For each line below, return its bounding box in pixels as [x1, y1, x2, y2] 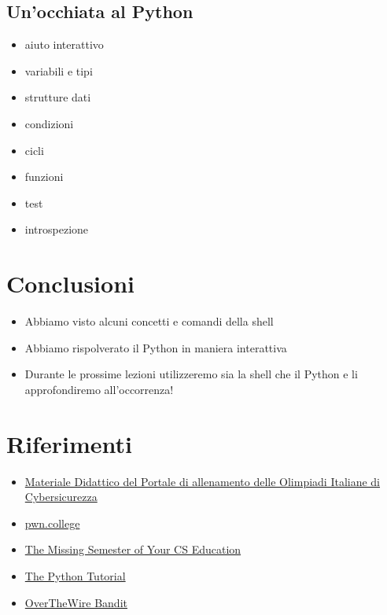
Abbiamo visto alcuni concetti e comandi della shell [24, 313, 274, 330]
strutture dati [24, 89, 91, 105]
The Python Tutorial [24, 567, 126, 584]
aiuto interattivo [24, 36, 104, 53]
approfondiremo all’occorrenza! [24, 381, 174, 397]
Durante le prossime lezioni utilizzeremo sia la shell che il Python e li [24, 366, 358, 382]
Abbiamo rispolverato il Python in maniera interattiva [24, 339, 287, 355]
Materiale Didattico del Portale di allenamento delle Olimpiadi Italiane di [24, 473, 381, 489]
